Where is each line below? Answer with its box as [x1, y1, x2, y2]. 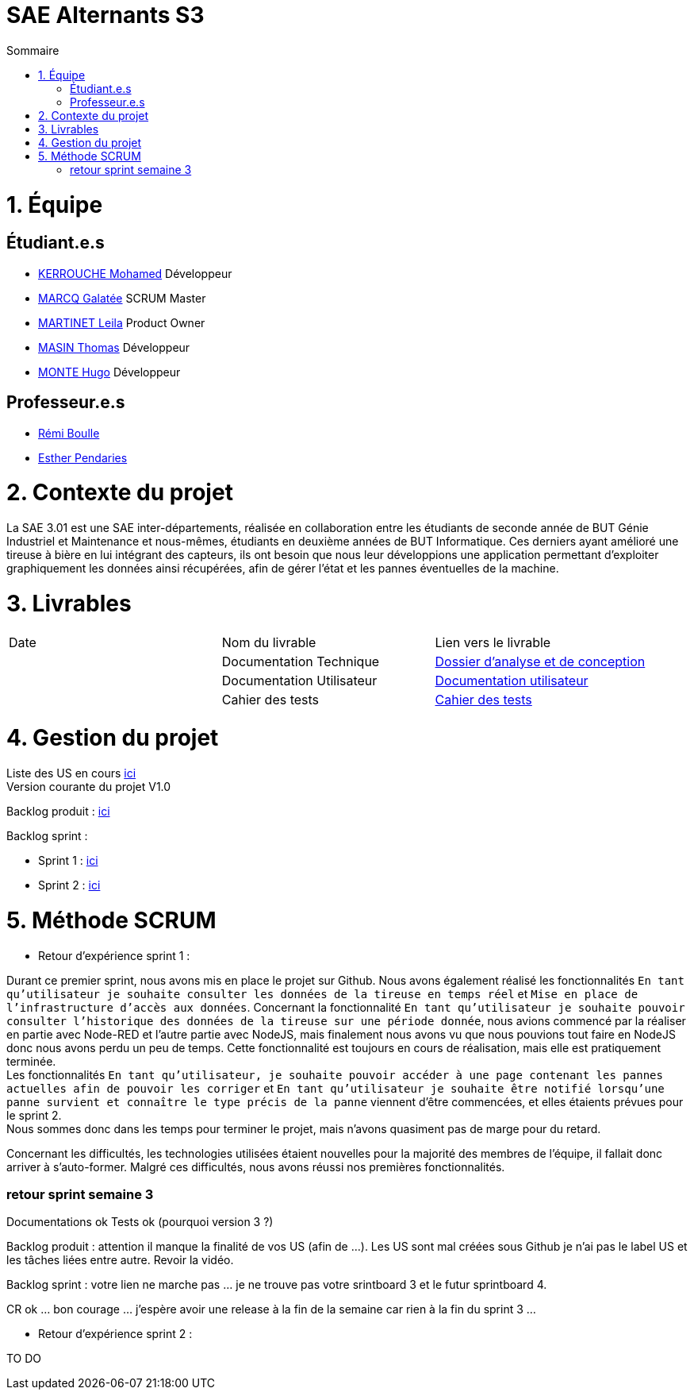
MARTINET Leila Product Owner [38, 315, 205, 330]
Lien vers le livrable [435, 634, 551, 650]
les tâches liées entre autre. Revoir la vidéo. [6, 1253, 234, 1267]
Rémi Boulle [38, 426, 100, 440]
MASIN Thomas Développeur [38, 340, 190, 354]
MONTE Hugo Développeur [38, 364, 181, 379]
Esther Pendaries [38, 450, 128, 465]
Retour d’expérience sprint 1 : [38, 948, 190, 962]
